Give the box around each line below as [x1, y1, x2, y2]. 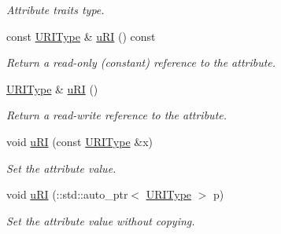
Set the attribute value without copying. [6, 212, 195, 229]
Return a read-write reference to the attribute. [6, 107, 227, 123]
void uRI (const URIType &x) [6, 133, 153, 149]
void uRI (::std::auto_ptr [6, 186, 128, 203]
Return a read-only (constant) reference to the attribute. [6, 54, 276, 71]
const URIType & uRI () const [6, 27, 156, 44]
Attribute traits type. [6, 2, 105, 17]
